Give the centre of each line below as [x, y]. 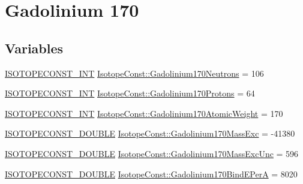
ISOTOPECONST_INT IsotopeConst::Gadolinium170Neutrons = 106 [134, 73]
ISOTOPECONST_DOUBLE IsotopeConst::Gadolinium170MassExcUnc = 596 [152, 153]
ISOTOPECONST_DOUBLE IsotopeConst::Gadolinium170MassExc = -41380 [150, 133]
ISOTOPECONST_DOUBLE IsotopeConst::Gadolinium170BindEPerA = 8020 [151, 174]
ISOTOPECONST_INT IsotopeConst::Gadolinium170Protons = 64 [130, 93]
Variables [34, 48]
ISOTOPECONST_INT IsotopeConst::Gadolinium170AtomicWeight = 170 [144, 113]
